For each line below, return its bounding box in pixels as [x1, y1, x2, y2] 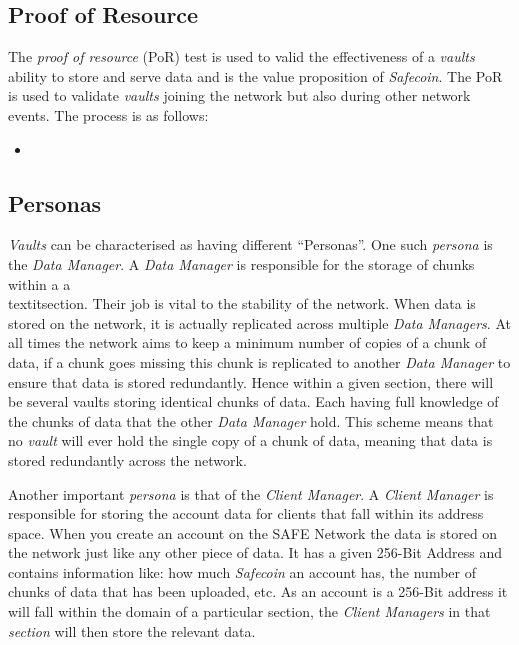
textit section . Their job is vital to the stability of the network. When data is [8, 293, 476, 314]
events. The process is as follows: [8, 104, 209, 125]
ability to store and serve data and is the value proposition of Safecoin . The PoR [8, 65, 503, 86]
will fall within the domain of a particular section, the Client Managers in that [8, 601, 491, 622]
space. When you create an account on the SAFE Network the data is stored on [8, 522, 498, 543]
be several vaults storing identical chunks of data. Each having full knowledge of [8, 391, 499, 412]
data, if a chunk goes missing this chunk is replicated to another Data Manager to [8, 351, 511, 372]
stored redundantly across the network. [8, 449, 247, 470]
